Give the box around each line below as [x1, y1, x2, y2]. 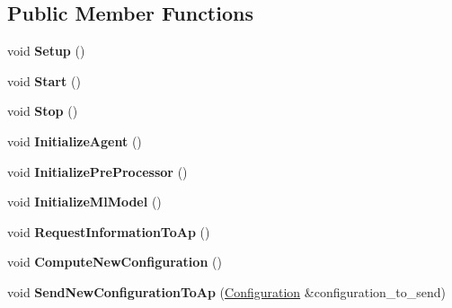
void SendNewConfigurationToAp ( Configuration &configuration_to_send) [7, 282, 447, 301]
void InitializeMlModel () [7, 192, 162, 211]
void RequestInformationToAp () [7, 222, 210, 241]
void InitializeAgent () [7, 131, 142, 150]
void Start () [7, 71, 81, 90]
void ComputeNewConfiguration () [7, 252, 222, 271]
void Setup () [7, 41, 85, 60]
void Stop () [7, 101, 78, 120]
